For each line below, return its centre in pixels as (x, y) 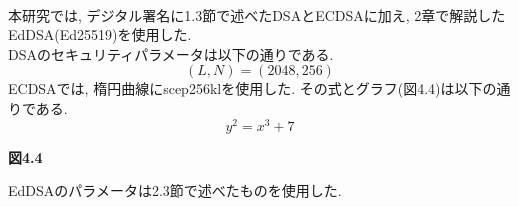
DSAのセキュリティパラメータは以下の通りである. (171, 53)
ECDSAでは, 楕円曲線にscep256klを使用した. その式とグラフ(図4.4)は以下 (245, 88)
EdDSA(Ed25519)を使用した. (100, 34)
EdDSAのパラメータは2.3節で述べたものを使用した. (175, 190)
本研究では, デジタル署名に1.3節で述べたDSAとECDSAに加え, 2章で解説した (257, 14)
